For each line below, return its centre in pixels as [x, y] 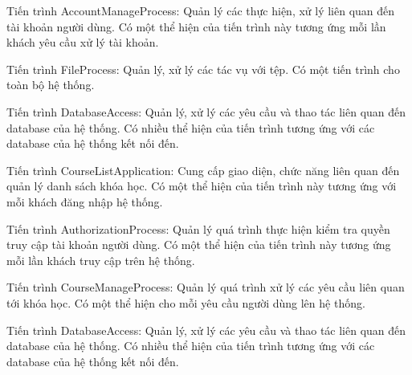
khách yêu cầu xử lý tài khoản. [83, 42]
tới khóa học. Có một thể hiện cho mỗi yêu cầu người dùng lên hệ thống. [186, 302]
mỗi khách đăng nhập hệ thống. [85, 201]
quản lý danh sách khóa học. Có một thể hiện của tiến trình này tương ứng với [202, 186]
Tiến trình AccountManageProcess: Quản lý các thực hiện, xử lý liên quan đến [201, 10]
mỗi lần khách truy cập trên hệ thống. [101, 260]
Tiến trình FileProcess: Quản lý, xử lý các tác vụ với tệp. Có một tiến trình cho [203, 69]
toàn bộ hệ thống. [51, 85]
